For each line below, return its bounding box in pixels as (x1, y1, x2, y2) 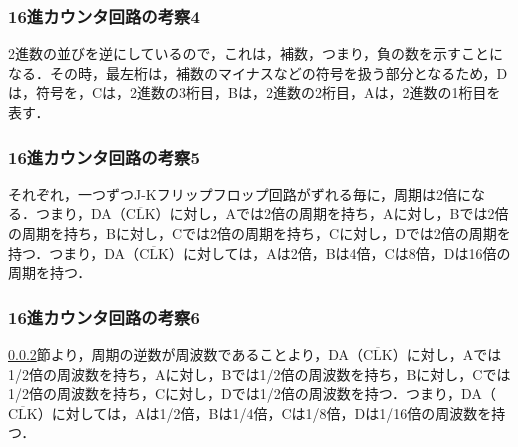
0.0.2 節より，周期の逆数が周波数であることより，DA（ (8, 344, 363, 364)
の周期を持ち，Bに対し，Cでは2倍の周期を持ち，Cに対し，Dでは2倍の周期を (8, 223, 511, 243)
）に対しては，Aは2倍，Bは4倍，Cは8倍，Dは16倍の (168, 242, 511, 263)
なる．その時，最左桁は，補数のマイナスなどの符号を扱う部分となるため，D (8, 62, 508, 83)
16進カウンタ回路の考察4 (8, 3, 200, 28)
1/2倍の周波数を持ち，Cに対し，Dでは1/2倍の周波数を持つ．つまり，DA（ (8, 383, 496, 404)
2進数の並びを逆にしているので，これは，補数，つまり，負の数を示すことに (8, 43, 504, 64)
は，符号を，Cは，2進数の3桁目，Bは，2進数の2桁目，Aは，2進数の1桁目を (8, 82, 501, 103)
